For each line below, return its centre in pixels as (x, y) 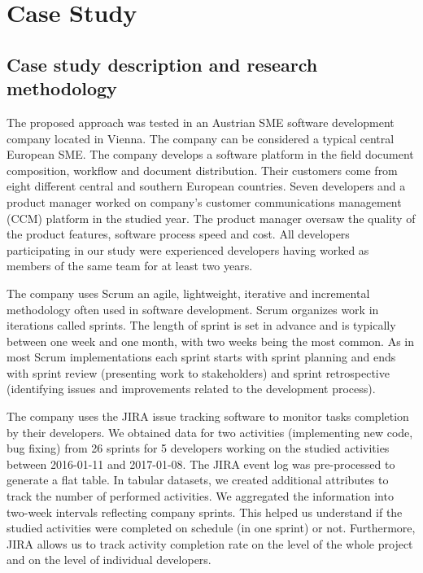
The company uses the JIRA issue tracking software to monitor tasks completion (208, 416)
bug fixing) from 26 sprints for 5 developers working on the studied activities (198, 448)
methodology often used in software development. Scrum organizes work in (193, 309)
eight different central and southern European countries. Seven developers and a (206, 186)
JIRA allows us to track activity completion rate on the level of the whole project (210, 543)
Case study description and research (162, 64)
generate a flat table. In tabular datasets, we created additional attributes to (198, 480)
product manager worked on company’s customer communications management (204, 201)
